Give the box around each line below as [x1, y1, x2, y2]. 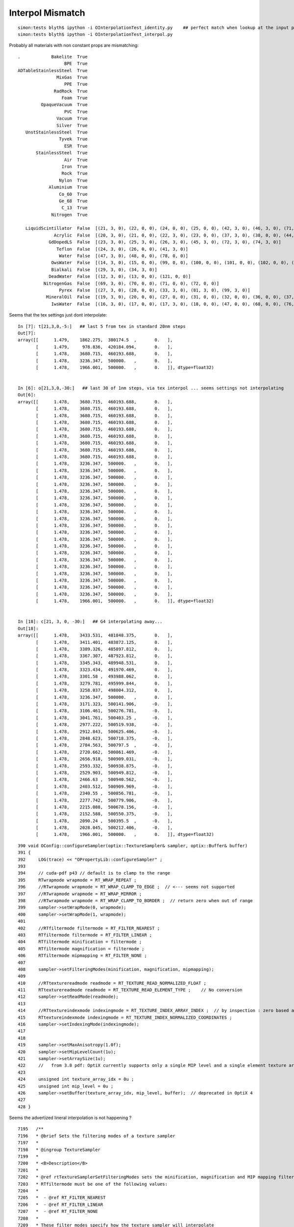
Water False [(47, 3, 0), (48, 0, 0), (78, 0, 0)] [59, 253, 189, 259]
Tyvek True [59, 136, 88, 142]
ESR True [64, 143, 88, 149]
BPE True [64, 61, 88, 66]
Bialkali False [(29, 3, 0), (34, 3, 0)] [51, 267, 158, 272]
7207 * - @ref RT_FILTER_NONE [18, 1209, 98, 1214]
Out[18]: [18, 626, 39, 631]
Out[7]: [18, 330, 36, 336]
